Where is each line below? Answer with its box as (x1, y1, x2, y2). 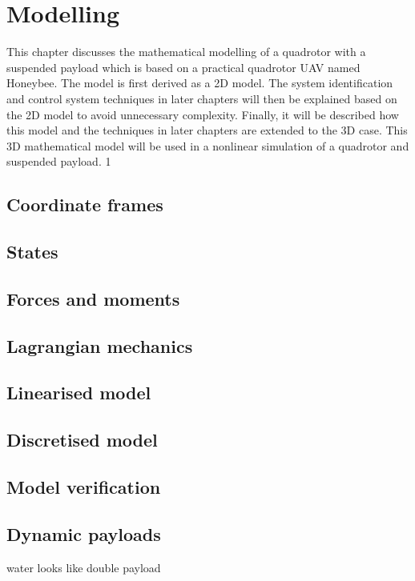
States (6, 239, 58, 264)
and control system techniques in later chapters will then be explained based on (6, 90, 397, 106)
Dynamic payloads (6, 521, 161, 546)
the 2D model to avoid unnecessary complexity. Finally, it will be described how (6, 106, 399, 122)
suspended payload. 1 (6, 153, 111, 170)
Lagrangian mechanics (6, 333, 193, 358)
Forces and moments (6, 286, 180, 311)
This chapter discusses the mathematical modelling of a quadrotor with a (6, 43, 366, 60)
